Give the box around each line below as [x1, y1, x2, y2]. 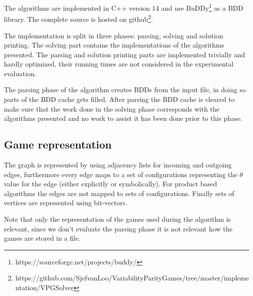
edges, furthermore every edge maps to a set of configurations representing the [4, 169, 237, 179]
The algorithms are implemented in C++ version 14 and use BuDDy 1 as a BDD [4, 1, 243, 13]
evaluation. [4, 68, 36, 78]
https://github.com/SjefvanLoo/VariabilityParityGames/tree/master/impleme [15, 273, 249, 283]
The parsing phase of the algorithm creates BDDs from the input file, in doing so [4, 84, 246, 95]
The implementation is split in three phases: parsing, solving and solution [4, 30, 223, 40]
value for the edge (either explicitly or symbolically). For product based [4, 179, 217, 189]
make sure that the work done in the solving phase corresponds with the [4, 103, 220, 114]
